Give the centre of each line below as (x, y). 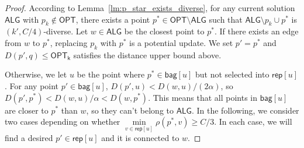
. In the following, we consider (245, 110)
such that (226, 19)
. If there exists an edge (256, 31)
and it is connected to (140, 138)
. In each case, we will (253, 121)
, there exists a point (113, 19)
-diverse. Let (66, 31)
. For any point (32, 85)
